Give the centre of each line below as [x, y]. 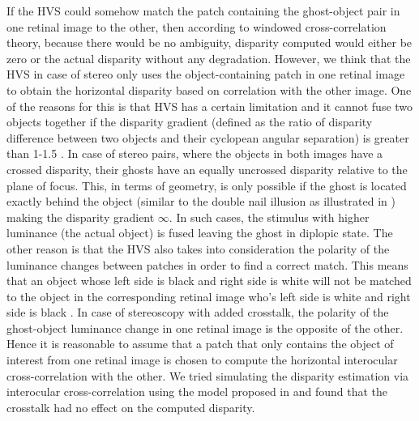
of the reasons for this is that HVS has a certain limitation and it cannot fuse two [210, 106]
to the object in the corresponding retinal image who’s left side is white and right [209, 296]
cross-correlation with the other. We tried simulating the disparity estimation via [208, 375]
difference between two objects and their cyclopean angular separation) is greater [208, 137]
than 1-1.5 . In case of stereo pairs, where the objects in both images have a [195, 153]
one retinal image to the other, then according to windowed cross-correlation [197, 26]
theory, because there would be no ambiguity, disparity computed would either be [209, 43]
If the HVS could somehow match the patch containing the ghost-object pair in [203, 11]
